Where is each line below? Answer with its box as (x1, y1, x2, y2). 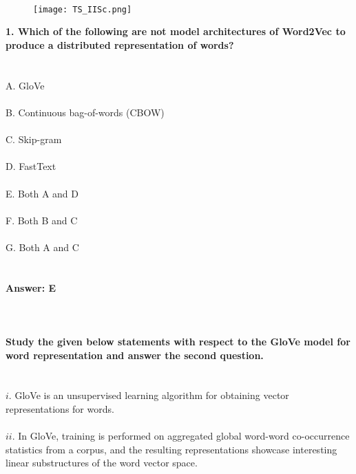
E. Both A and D (6, 186, 78, 200)
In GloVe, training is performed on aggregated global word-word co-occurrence (18, 429, 350, 443)
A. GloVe (6, 78, 45, 92)
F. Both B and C (6, 213, 78, 227)
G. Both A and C (6, 239, 79, 254)
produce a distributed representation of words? (6, 38, 234, 52)
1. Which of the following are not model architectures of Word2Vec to (6, 24, 346, 39)
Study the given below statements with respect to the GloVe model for (6, 334, 350, 349)
